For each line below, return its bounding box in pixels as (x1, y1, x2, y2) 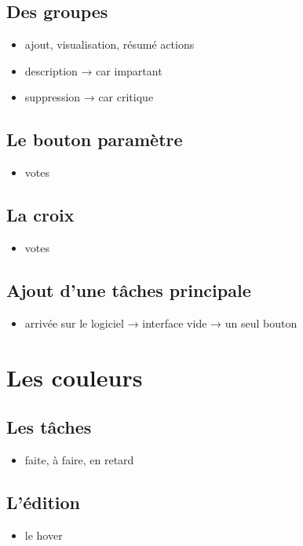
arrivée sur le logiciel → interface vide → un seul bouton (24, 314, 298, 331)
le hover (24, 526, 63, 543)
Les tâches (6, 415, 92, 439)
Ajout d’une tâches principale (6, 277, 251, 302)
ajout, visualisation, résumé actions (24, 36, 195, 53)
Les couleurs (6, 361, 143, 393)
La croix (6, 203, 75, 227)
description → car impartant (24, 62, 162, 79)
